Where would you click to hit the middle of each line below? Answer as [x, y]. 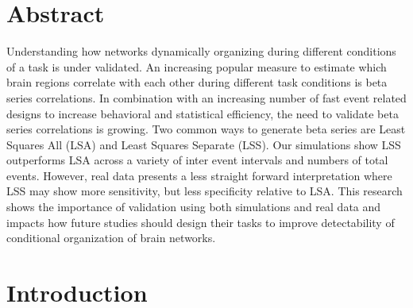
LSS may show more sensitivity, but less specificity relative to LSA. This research [205, 191]
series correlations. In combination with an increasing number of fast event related [206, 97]
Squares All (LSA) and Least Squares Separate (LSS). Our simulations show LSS [204, 144]
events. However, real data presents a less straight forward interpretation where [199, 175]
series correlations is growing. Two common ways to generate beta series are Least [206, 129]
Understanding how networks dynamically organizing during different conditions [201, 51]
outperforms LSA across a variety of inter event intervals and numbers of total [197, 160]
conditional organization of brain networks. [111, 238]
